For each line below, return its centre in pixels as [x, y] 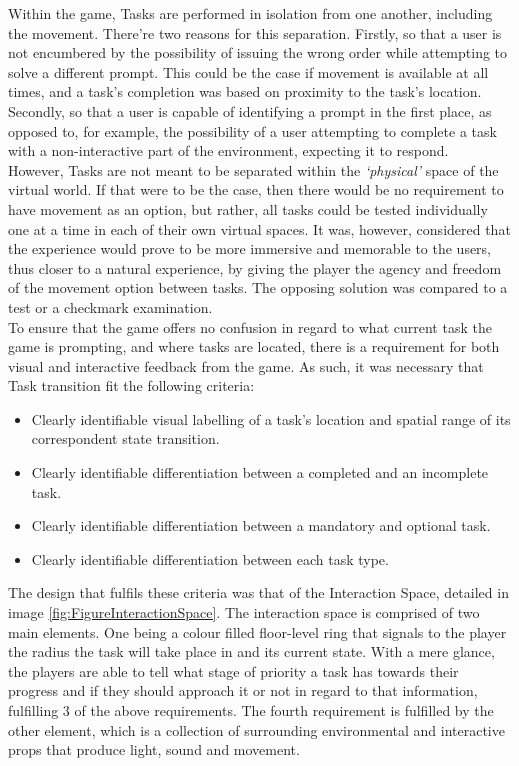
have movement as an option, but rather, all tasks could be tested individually [248, 208]
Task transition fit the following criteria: [131, 385]
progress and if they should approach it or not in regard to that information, [243, 690]
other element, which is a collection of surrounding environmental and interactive [256, 729]
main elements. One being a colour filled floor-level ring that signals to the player [257, 631]
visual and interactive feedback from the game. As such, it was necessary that [246, 365]
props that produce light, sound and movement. [154, 749]
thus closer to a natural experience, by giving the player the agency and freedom [255, 267]
